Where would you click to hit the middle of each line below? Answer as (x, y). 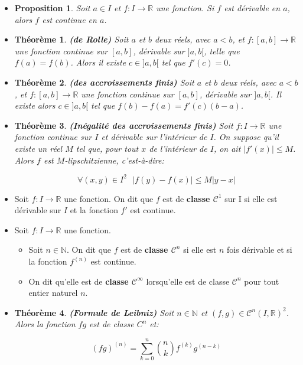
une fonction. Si (185, 8)
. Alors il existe (98, 62)
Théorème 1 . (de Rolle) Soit (71, 39)
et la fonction (94, 210)
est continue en (69, 19)
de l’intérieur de (178, 148)
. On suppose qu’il (246, 137)
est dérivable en (252, 8)
